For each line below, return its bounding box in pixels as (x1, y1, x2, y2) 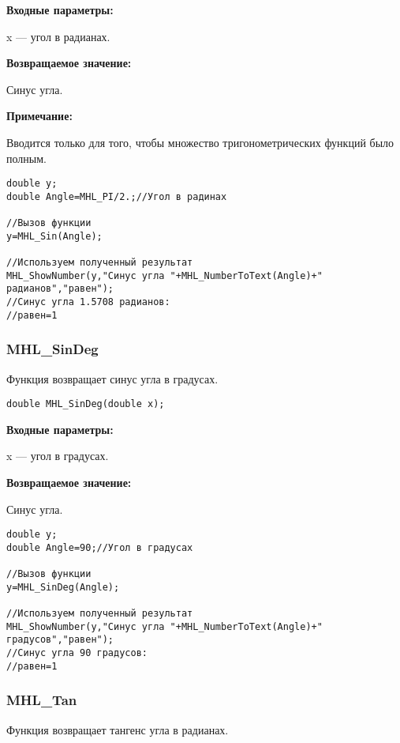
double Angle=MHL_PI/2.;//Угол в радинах (6, 190, 227, 202)
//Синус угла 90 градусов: (6, 647, 148, 659)
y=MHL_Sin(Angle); (6, 230, 103, 242)
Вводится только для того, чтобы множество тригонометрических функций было (6, 134, 394, 150)
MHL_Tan (6, 690, 77, 710)
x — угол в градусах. (6, 447, 109, 464)
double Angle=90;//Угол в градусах (6, 541, 193, 553)
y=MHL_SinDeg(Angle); (6, 581, 120, 593)
